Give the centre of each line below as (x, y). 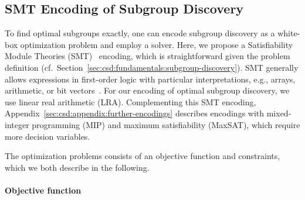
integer (17, 124)
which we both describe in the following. (77, 167)
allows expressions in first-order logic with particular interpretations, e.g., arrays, (150, 79)
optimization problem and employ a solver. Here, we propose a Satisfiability (157, 44)
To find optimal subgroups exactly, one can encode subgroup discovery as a (140, 33)
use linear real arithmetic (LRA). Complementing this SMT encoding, (131, 101)
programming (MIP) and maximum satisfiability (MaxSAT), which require (166, 124)
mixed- (279, 113)
